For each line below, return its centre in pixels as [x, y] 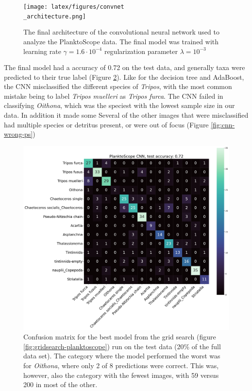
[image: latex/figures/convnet [74, 7]
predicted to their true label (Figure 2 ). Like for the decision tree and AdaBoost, [124, 77]
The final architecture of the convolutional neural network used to [121, 32]
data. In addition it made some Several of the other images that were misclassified [126, 115]
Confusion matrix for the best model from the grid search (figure [120, 337]
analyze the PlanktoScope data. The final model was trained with [121, 41]
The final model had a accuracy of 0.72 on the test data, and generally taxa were [125, 67]
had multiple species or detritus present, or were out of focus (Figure [106, 124]
